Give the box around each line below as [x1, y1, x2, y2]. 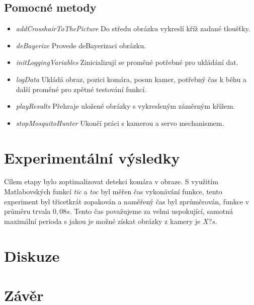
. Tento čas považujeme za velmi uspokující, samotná [69, 206, 233, 216]
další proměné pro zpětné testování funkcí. [16, 84, 147, 94]
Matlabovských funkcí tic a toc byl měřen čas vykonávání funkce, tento [4, 186, 222, 197]
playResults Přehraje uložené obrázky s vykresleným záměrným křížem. [16, 101, 235, 111]
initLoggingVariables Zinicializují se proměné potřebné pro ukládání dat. [16, 57, 238, 67]
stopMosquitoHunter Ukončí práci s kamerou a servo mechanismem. [16, 117, 224, 128]
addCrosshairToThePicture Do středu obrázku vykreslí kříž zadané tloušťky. [16, 23, 250, 34]
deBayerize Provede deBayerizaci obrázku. [16, 40, 146, 50]
